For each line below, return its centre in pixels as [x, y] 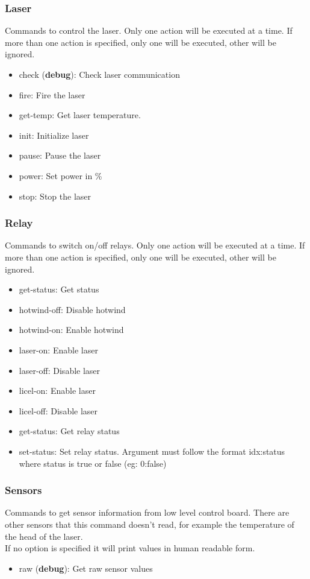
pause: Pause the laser [60, 155]
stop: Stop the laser [55, 196]
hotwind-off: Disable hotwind [72, 309]
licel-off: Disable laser [58, 410]
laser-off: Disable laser [60, 370]
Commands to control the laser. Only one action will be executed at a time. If [149, 30]
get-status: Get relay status [69, 431]
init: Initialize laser [54, 135]
